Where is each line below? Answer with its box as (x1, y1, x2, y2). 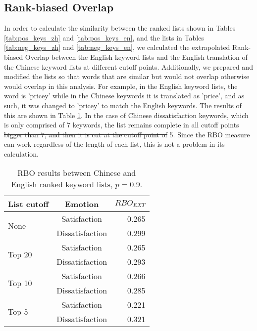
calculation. (4, 148, 39, 159)
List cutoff (8, 198, 49, 209)
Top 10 (8, 277, 32, 289)
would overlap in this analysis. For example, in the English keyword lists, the (4, 81, 238, 91)
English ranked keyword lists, (11, 178, 113, 190)
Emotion (64, 198, 99, 209)
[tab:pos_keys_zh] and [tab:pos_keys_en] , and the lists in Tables (4, 32, 204, 42)
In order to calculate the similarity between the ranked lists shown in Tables (4, 23, 236, 33)
